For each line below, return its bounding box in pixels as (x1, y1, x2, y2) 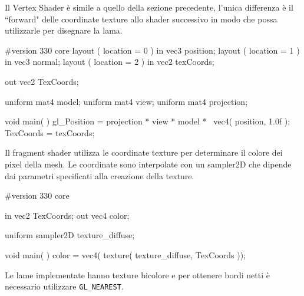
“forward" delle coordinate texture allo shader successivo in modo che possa (5, 12, 277, 25)
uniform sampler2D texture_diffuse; (5, 229, 135, 241)
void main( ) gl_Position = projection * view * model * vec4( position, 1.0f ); (5, 115, 290, 127)
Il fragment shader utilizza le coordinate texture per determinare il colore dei (5, 146, 283, 159)
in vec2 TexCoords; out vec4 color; (5, 209, 130, 221)
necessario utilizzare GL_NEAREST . (5, 280, 124, 292)
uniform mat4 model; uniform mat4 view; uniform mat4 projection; (5, 95, 248, 107)
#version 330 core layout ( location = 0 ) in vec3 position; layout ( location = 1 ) (5, 44, 300, 56)
